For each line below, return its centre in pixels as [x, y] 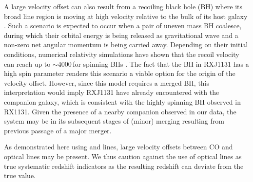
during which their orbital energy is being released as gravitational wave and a [121, 35]
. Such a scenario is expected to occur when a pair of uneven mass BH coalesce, [123, 26]
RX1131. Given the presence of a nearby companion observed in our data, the [120, 111]
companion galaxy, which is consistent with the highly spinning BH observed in [122, 101]
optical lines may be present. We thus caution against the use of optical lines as [123, 156]
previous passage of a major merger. [58, 130]
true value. [20, 175]
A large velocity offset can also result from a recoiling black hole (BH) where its [123, 6]
